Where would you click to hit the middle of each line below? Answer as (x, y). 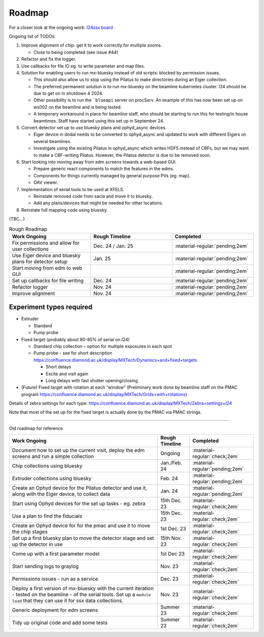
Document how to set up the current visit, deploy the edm (78, 450)
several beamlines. (53, 141)
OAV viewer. (46, 183)
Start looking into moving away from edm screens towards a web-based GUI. (99, 162)
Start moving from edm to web (47, 268)
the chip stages (30, 532)
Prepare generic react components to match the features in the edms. (104, 169)
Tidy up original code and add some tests (60, 623)
